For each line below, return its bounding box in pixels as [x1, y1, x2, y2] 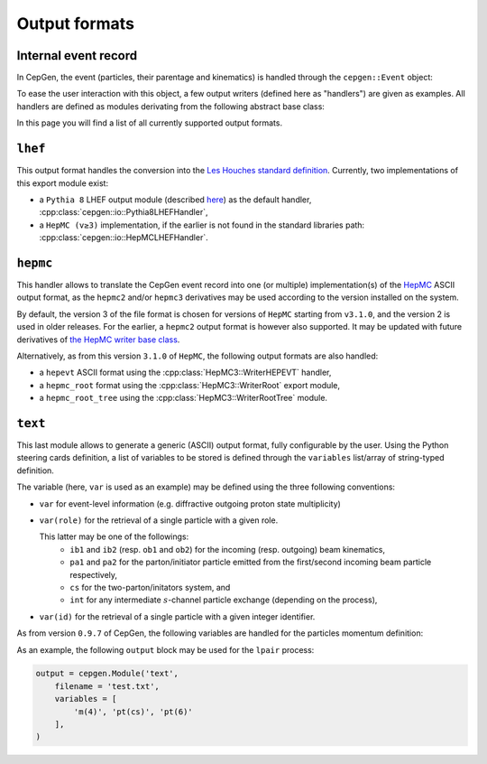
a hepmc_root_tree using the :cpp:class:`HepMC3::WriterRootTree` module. [39, 393, 328, 404]
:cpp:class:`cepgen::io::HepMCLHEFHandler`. [39, 232, 208, 243]
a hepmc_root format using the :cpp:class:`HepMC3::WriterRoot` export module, [39, 379, 341, 390]
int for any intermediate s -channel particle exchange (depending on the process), [69, 594, 378, 605]
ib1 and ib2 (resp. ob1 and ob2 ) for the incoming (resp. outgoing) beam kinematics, [69, 544, 386, 554]
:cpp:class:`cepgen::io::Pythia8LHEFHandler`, [39, 207, 208, 218]
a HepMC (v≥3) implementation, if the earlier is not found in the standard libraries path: [39, 219, 365, 230]
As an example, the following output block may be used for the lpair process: [16, 644, 315, 655]
